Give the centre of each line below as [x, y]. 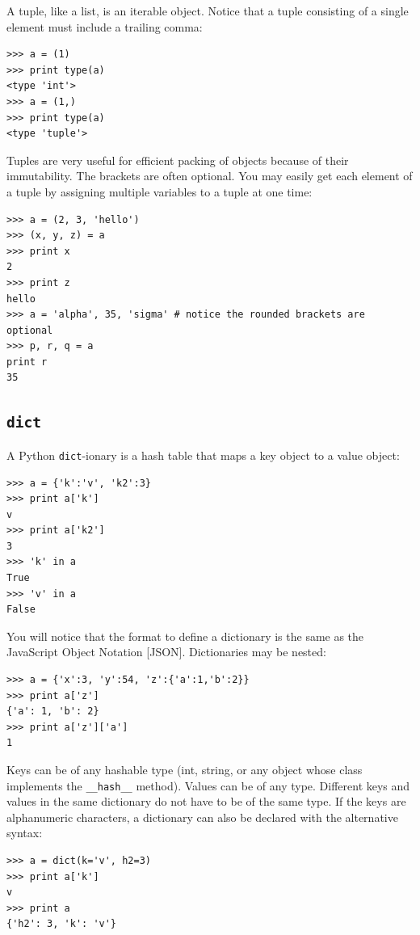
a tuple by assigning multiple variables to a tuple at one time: [160, 191]
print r [27, 362]
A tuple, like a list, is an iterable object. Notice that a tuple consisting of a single [208, 11]
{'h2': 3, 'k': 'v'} [62, 924]
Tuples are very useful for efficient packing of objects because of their [178, 160]
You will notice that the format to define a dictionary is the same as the [185, 636]
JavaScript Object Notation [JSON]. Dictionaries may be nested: [166, 652]
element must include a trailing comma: [105, 26]
